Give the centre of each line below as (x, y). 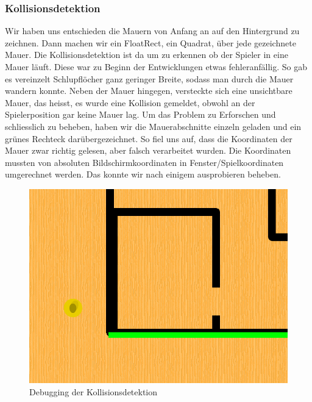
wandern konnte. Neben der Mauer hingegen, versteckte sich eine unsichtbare (149, 91)
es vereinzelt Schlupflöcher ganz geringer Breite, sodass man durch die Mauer (149, 78)
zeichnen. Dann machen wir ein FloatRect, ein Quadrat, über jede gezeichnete (151, 42)
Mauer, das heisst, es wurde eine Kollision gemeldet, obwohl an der (130, 102)
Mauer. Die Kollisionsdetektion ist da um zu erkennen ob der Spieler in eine (147, 55)
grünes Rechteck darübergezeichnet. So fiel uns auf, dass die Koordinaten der (149, 138)
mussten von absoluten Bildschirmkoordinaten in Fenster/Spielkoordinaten (144, 162)
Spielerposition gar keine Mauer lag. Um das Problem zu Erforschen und (140, 114)
